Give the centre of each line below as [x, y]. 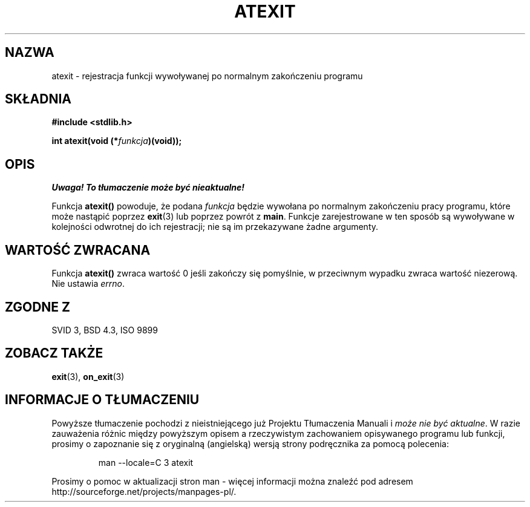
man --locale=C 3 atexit [146, 462]
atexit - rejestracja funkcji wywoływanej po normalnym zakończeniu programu [207, 76]
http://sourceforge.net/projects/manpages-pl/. [144, 491]
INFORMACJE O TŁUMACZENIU [102, 400]
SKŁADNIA [38, 99]
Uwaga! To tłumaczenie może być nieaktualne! [148, 188]
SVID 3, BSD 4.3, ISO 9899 [105, 330]
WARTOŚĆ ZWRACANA [78, 250]
